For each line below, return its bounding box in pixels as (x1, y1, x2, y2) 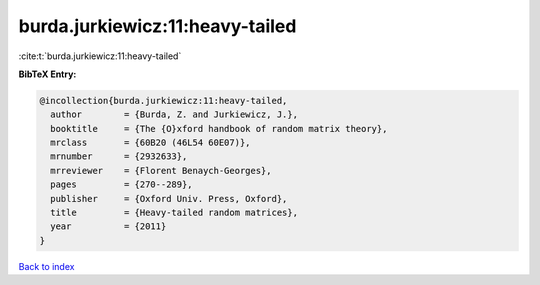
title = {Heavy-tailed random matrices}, (50, 207, 299, 219)
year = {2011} (50, 221, 167, 232)
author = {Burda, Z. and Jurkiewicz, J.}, (50, 109, 299, 120)
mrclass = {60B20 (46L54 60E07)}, (50, 137, 251, 149)
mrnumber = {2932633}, (50, 151, 188, 162)
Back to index (18, 260, 75, 272)
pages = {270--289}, (50, 179, 194, 190)
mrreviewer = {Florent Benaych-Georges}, (50, 165, 272, 176)
